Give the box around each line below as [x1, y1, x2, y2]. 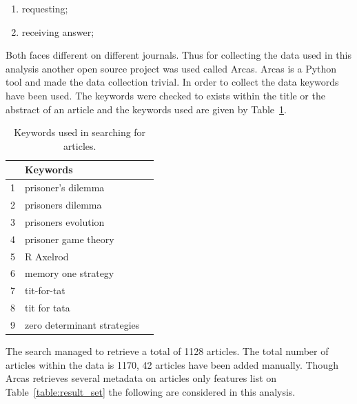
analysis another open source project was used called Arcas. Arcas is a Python [6, 61, 337, 75]
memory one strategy [25, 266, 114, 280]
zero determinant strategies [25, 317, 140, 331]
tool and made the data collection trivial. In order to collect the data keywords [6, 75, 339, 89]
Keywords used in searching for [14, 125, 146, 140]
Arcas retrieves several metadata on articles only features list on [6, 371, 277, 385]
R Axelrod [25, 249, 69, 263]
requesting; [21, 1, 68, 15]
